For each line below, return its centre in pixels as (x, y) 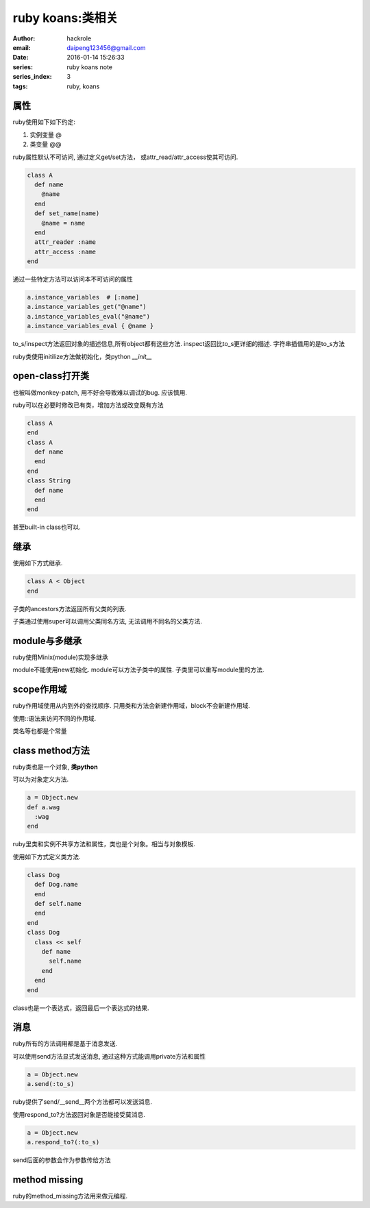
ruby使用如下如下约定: (44, 122)
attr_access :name (65, 251)
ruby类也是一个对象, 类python (56, 767)
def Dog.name (56, 885)
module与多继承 (47, 641)
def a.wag (44, 807)
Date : (21, 58)
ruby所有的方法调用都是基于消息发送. (65, 1044)
